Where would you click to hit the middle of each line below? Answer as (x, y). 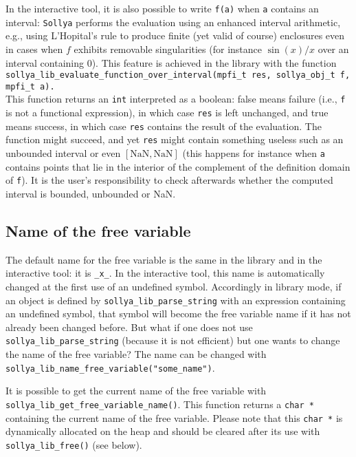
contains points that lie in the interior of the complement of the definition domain (178, 166)
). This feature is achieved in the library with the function (214, 62)
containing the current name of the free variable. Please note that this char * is (174, 417)
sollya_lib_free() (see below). (74, 444)
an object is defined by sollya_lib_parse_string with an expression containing (176, 300)
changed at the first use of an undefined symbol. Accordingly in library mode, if (174, 286)
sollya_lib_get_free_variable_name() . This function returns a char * (160, 404)
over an (333, 49)
